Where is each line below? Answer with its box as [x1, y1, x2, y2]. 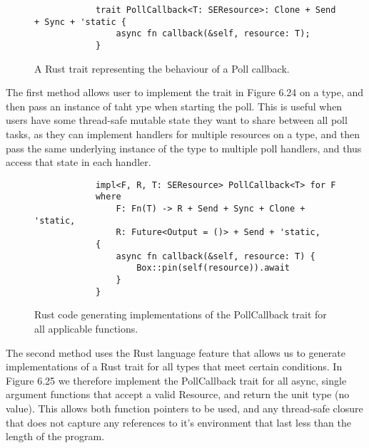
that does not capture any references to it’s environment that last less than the [6, 415, 351, 429]
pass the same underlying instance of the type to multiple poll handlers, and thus [6, 140, 362, 155]
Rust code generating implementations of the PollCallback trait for [34, 307, 327, 322]
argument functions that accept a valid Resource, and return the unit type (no [6, 387, 350, 402]
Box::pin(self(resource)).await [136, 263, 290, 274]
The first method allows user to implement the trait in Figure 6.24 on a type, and [6, 85, 364, 100]
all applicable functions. [34, 321, 138, 335]
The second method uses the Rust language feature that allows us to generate [6, 345, 345, 360]
